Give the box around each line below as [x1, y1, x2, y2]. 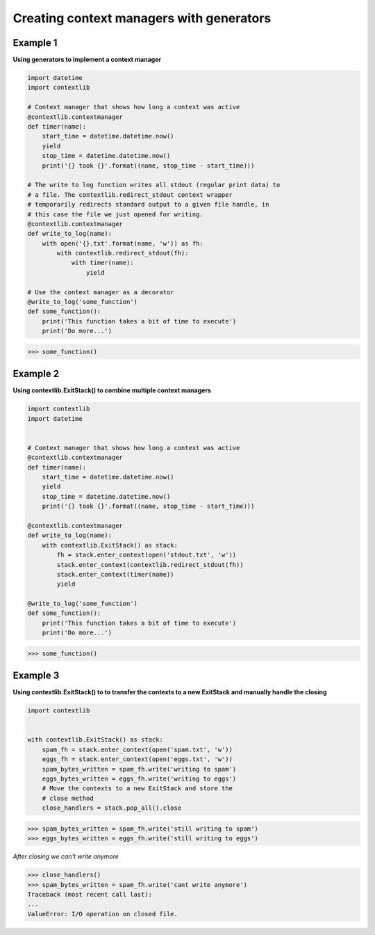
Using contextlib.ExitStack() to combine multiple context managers [12, 386, 212, 394]
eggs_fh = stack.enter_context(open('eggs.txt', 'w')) [42, 756, 233, 763]
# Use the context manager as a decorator [27, 288, 174, 296]
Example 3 [12, 670, 60, 682]
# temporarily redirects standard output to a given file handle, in [27, 200, 269, 209]
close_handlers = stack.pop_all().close [42, 804, 182, 812]
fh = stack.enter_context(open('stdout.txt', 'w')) [56, 551, 237, 559]
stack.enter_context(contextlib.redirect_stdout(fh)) [56, 561, 244, 568]
